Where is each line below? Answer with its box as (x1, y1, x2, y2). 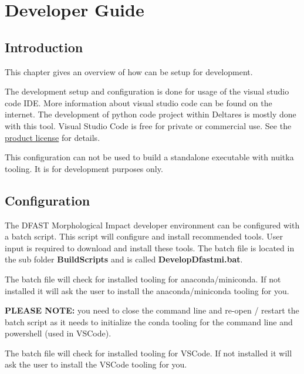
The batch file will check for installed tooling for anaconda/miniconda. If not (5, 272, 281, 285)
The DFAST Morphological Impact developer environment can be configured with (5, 218, 300, 231)
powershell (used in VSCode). (5, 327, 112, 339)
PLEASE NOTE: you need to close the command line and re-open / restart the (5, 304, 299, 316)
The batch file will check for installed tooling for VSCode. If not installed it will (5, 346, 292, 359)
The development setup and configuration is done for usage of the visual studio (5, 85, 289, 97)
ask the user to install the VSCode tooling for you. (5, 358, 187, 370)
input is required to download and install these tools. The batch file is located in (5, 241, 295, 254)
